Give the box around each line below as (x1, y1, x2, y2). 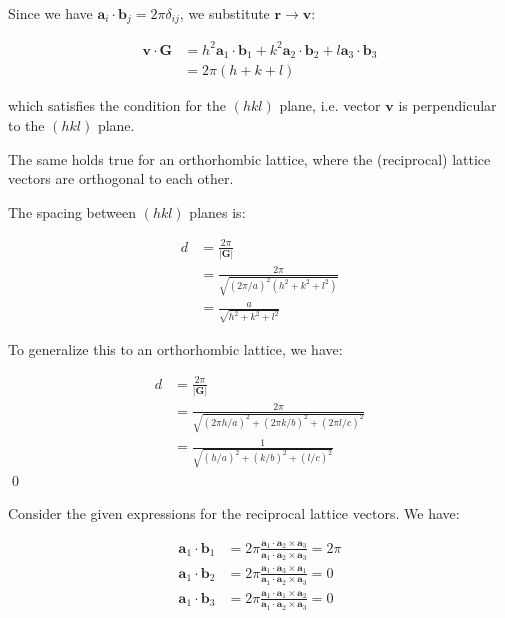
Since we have (8, 3, 93, 23)
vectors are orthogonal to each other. (8, 168, 234, 189)
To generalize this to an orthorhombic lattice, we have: (8, 338, 343, 359)
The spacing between (8, 201, 137, 222)
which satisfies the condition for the (8, 95, 227, 116)
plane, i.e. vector (279, 95, 381, 116)
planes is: (189, 201, 246, 222)
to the (8, 115, 45, 136)
